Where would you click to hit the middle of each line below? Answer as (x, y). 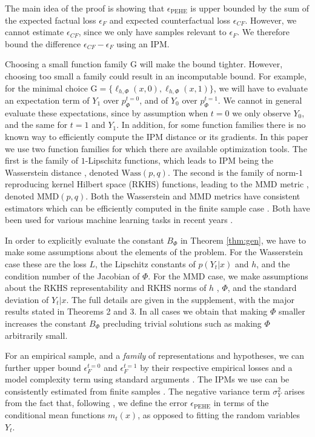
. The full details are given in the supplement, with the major (181, 299)
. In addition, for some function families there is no (211, 125)
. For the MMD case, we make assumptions (228, 275)
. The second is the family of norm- (233, 172)
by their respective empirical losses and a (216, 367)
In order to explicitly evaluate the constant (85, 240)
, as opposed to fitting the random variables (219, 415)
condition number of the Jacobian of (72, 275)
